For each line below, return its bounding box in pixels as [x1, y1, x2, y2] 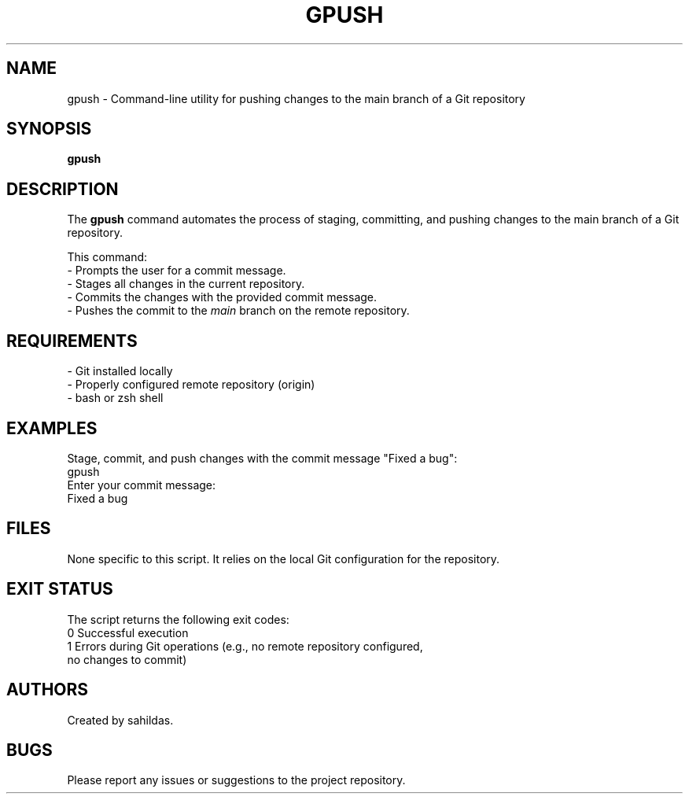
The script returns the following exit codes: [67, 612, 289, 626]
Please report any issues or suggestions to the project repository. [67, 773, 406, 787]
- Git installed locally [67, 364, 173, 378]
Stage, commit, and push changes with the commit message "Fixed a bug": [67, 451, 458, 465]
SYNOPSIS [6, 119, 92, 139]
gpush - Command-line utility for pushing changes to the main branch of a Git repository [67, 91, 525, 105]
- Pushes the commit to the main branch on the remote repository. [67, 304, 410, 318]
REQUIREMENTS [6, 330, 138, 351]
